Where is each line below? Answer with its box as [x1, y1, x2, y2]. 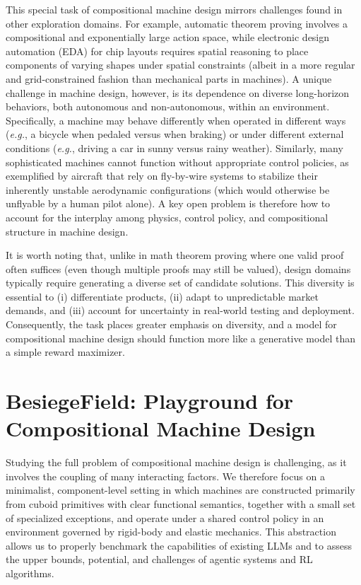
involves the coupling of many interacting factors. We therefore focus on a [6, 468, 325, 483]
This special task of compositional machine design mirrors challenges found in [6, 2, 343, 16]
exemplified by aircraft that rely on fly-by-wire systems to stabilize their [6, 168, 318, 183]
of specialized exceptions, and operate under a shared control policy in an [6, 510, 324, 525]
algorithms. [6, 565, 54, 580]
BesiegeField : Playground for [6, 386, 294, 415]
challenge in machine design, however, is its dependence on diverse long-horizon [6, 85, 350, 100]
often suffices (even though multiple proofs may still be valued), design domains [6, 261, 351, 276]
